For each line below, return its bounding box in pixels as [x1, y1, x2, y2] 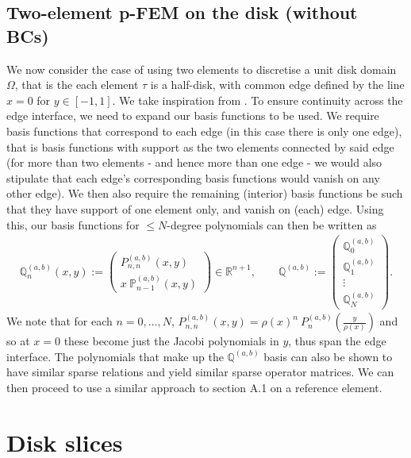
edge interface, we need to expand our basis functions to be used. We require [6, 107, 379, 124]
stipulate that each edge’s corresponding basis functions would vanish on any [6, 169, 380, 186]
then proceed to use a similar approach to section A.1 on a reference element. [6, 379, 382, 395]
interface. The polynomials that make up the [6, 348, 224, 364]
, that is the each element [14, 76, 139, 93]
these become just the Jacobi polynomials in [63, 333, 279, 349]
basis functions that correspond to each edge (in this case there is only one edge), [6, 122, 402, 139]
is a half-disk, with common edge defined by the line [150, 76, 405, 93]
